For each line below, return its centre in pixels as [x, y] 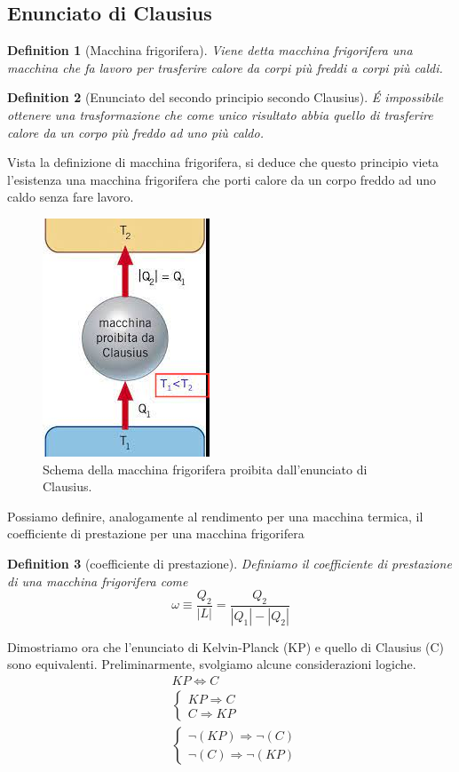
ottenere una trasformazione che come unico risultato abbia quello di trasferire [220, 114]
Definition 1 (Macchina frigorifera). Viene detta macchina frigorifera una [210, 50]
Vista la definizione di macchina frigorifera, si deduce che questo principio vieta [223, 162]
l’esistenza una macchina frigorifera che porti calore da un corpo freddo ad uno [222, 179]
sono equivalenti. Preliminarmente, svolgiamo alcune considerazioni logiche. [212, 664]
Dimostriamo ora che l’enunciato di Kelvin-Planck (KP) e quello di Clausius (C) [226, 646]
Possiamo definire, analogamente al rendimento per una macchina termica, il [215, 516]
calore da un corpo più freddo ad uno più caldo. [135, 132]
